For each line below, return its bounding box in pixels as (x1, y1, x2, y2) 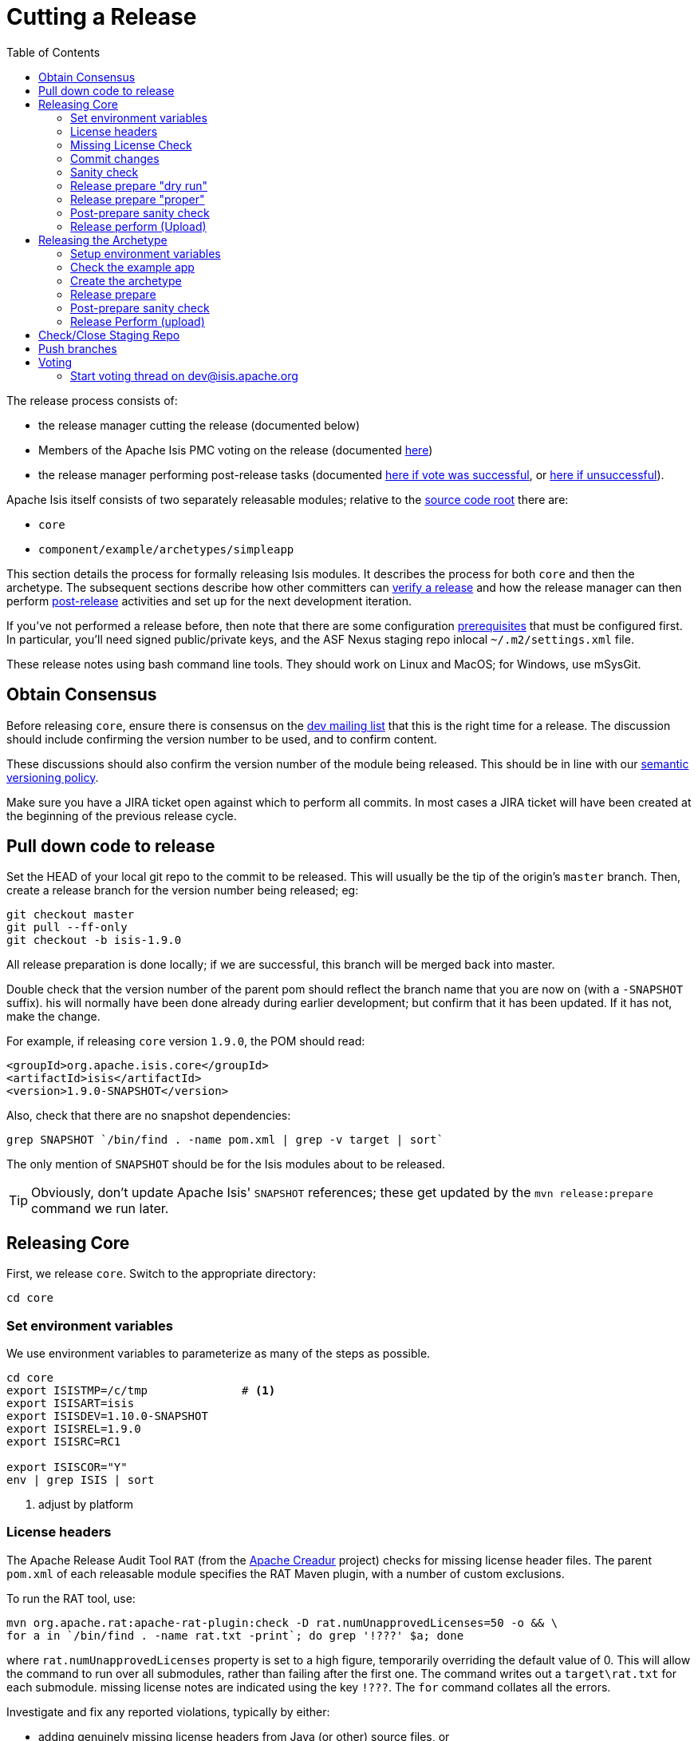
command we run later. (31, 1200, 169, 1217)
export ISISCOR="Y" (6, 1461, 128, 1474)
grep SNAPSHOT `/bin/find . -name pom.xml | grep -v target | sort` (6, 1133, 444, 1147)
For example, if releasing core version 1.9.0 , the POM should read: (6, 1034, 365, 1049)
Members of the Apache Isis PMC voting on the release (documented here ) (38, 442, 433, 457)
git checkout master (6, 908, 135, 922)
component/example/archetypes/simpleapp (38, 542, 294, 556)
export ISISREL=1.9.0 (6, 1422, 141, 1436)
